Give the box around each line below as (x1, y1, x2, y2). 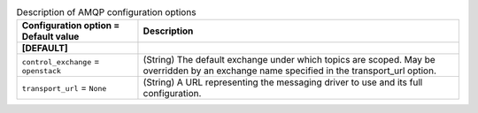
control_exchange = (21, 55, 101, 67)
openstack (21, 66, 62, 75)
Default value (21, 31, 80, 43)
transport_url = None (21, 82, 107, 94)
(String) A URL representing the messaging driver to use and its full (143, 76, 423, 88)
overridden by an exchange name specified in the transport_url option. (143, 64, 437, 77)
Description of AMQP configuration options (16, 6, 197, 19)
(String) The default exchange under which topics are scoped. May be (143, 54, 436, 66)
